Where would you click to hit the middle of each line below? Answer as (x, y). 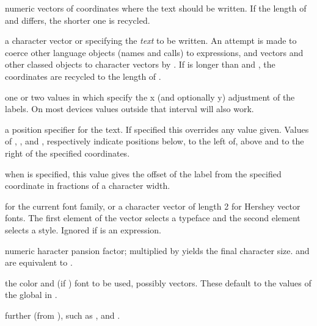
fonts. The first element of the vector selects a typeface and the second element (153, 218)
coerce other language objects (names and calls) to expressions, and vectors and (154, 52)
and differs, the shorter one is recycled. (78, 20)
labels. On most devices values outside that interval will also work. (129, 109)
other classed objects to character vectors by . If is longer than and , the (140, 64)
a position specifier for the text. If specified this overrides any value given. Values (157, 129)
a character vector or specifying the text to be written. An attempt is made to (151, 41)
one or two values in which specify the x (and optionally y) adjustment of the (150, 97)
